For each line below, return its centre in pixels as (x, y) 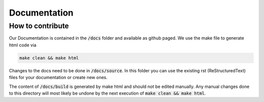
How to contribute (39, 26)
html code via (23, 45)
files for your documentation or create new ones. (58, 78)
